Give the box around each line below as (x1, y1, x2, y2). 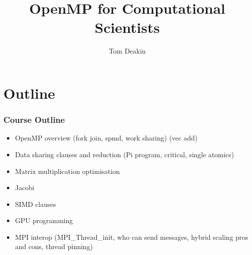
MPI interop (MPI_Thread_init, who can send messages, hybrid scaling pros (15, 231, 249, 242)
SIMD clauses (15, 198, 56, 209)
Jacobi (15, 182, 34, 193)
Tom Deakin (109, 46, 146, 56)
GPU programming (15, 215, 73, 226)
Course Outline (3, 113, 65, 126)
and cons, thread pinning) (15, 241, 93, 252)
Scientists (94, 17, 160, 37)
